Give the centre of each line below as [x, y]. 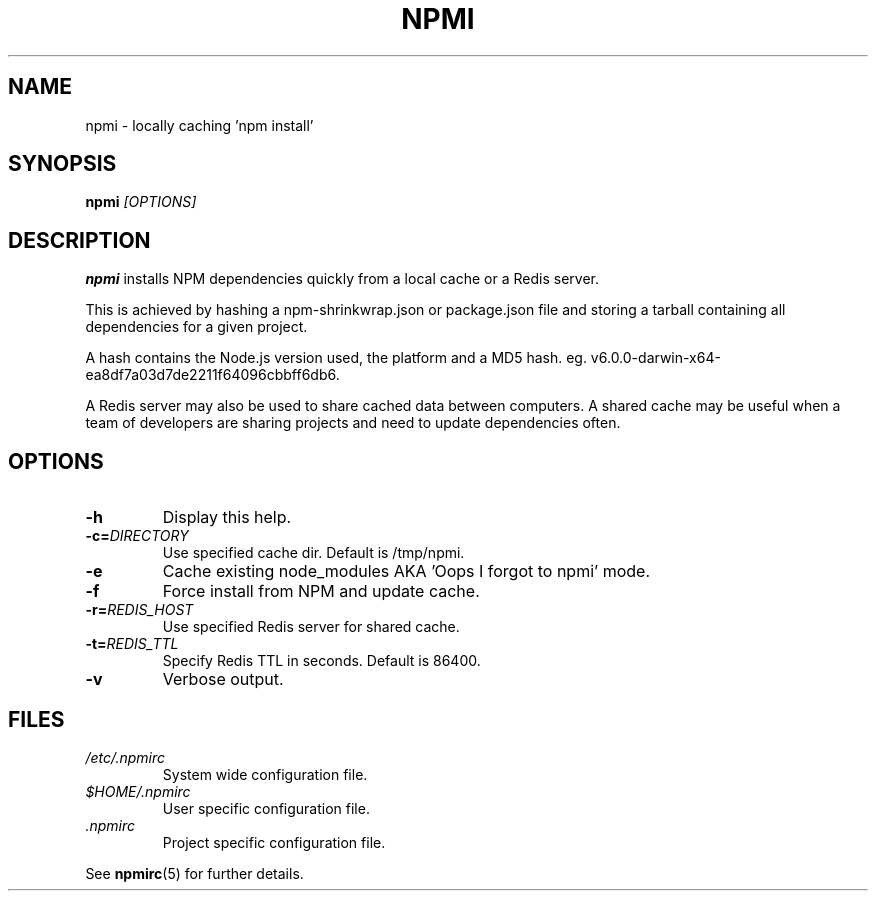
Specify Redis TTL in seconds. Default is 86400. [321, 661]
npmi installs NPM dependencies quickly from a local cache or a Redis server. [342, 279]
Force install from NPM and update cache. [321, 591]
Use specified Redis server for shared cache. [311, 627]
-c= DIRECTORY [137, 536]
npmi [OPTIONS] [141, 202]
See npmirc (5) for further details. [194, 873]
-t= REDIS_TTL [132, 644]
